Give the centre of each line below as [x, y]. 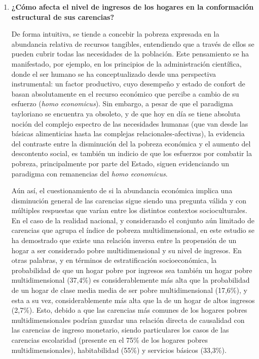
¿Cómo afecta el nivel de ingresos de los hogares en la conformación [133, 7]
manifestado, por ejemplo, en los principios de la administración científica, [126, 63]
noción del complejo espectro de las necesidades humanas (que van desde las [130, 123]
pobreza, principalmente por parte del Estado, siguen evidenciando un [120, 163]
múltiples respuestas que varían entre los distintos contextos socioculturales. [129, 210]
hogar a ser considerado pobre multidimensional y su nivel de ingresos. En [126, 250]
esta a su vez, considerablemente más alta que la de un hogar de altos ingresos [133, 300]
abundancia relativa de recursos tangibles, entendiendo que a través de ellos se [133, 43]
